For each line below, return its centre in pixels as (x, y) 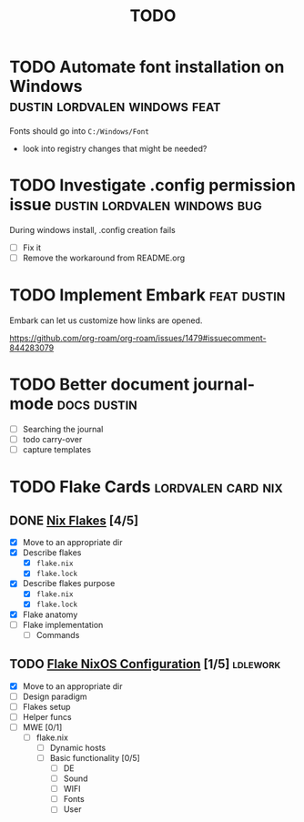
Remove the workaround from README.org (104, 258)
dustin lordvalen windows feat (115, 106)
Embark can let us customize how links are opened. (106, 320)
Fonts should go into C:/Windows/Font (80, 131)
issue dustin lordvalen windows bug (136, 205)
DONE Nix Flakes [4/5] (74, 520)
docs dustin (97, 404)
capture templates (57, 450)
